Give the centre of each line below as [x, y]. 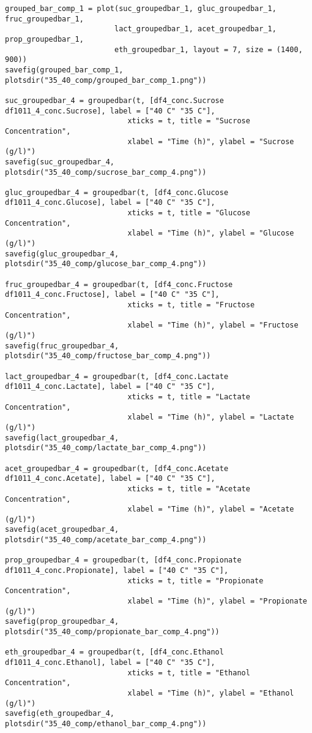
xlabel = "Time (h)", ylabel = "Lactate [211, 417]
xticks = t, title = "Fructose [191, 305]
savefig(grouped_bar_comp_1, [64, 70]
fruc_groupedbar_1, [44, 19]
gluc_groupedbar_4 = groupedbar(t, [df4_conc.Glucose [117, 192]
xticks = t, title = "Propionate [195, 581]
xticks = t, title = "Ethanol [189, 673]
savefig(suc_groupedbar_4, [60, 162]
